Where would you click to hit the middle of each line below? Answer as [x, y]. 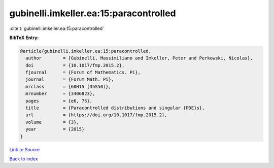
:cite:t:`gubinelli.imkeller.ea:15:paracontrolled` [57, 28]
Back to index [24, 159]
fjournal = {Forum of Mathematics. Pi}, [83, 73]
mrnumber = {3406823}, [60, 94]
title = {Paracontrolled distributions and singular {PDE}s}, [115, 108]
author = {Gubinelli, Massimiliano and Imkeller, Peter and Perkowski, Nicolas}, [139, 58]
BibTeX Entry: [24, 38]
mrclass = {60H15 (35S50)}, [68, 87]
